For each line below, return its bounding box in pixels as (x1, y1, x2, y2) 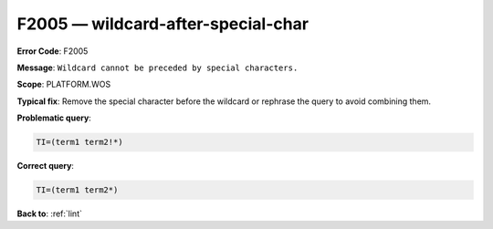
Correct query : (16, 161, 75, 172)
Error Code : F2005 (16, 46, 89, 57)
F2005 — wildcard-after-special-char (16, 14, 309, 34)
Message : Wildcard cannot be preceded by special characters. (16, 62, 299, 73)
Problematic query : (16, 112, 91, 123)
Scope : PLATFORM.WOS (16, 78, 111, 90)
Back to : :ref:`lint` (16, 208, 82, 219)
